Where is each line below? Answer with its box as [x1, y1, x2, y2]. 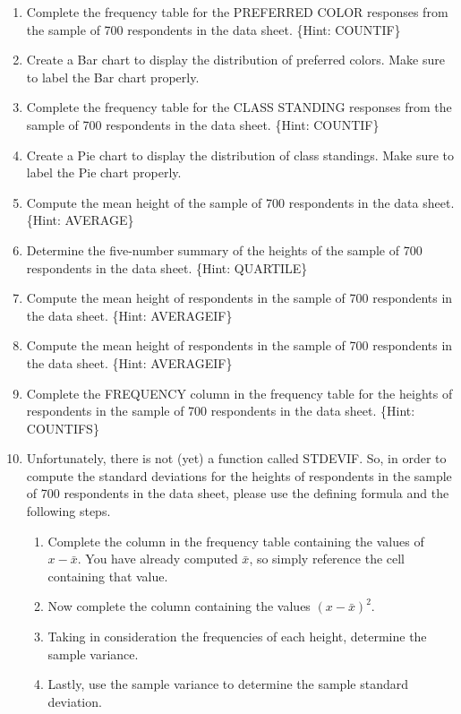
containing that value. [47, 566, 168, 585]
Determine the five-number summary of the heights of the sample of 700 [26, 240, 423, 259]
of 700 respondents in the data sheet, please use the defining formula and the [26, 484, 449, 503]
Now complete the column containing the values [47, 597, 311, 615]
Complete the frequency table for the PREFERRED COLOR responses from [26, 3, 448, 21]
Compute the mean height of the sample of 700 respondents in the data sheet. [26, 193, 455, 211]
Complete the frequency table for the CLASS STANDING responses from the [26, 98, 452, 116]
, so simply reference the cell [249, 549, 406, 568]
